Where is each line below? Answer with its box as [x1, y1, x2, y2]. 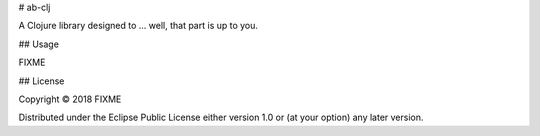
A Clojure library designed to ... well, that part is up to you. [18, 20, 259, 32]
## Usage [18, 38, 60, 50]
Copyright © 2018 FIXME [18, 93, 122, 105]
